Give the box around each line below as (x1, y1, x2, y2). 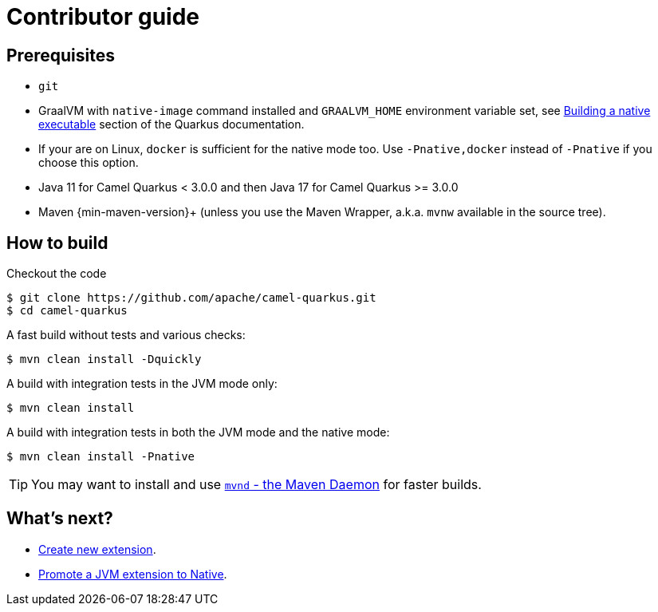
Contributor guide (6, 3, 199, 30)
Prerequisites (6, 45, 115, 65)
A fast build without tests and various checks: (6, 328, 246, 342)
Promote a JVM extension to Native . (38, 567, 227, 581)
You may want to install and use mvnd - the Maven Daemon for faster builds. (31, 476, 482, 493)
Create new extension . (38, 542, 156, 556)
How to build (6, 232, 108, 253)
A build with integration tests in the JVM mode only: (6, 377, 278, 391)
